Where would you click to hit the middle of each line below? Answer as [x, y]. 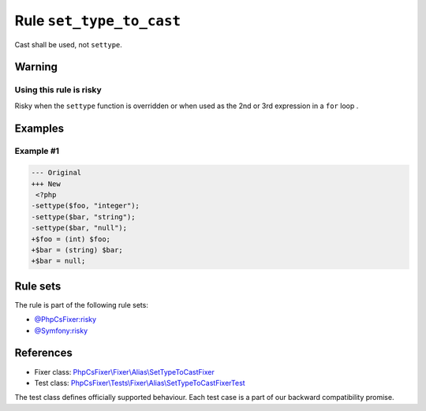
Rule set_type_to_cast [98, 21]
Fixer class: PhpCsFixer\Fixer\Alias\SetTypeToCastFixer [124, 372]
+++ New [46, 184]
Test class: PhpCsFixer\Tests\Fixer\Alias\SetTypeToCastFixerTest [140, 383]
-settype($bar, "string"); [83, 217]
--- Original [56, 173]
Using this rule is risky [58, 90]
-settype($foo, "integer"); [85, 206]
